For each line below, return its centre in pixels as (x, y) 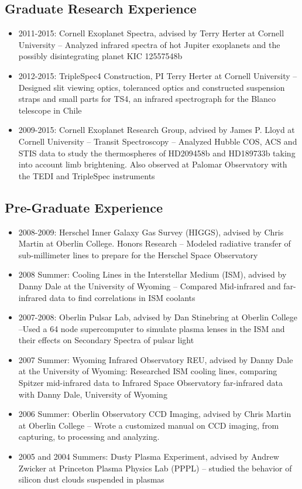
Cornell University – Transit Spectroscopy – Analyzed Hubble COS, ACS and (158, 141)
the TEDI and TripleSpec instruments (87, 175)
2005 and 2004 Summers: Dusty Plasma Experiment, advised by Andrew (149, 456)
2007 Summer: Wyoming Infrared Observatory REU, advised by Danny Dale (156, 359)
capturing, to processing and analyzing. (89, 437)
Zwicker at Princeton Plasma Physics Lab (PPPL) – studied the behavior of (155, 468)
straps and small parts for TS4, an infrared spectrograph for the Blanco (147, 99)
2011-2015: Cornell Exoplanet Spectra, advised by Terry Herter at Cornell (151, 33)
